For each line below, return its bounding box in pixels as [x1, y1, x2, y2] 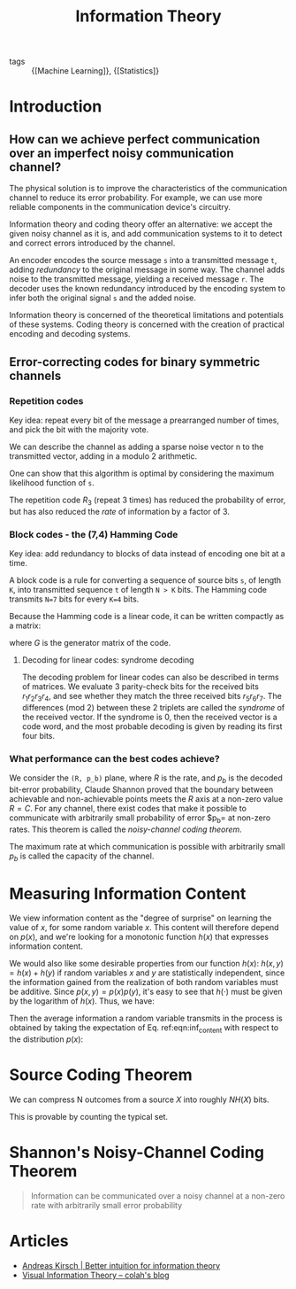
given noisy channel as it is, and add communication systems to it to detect [9, 229, 283, 239]
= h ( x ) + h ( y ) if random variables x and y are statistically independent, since [9, 967, 285, 978]
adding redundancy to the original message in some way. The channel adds [9, 264, 285, 276]
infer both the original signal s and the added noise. [9, 292, 197, 303]
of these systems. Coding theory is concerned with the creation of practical [9, 319, 285, 330]
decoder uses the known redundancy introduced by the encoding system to [9, 283, 285, 294]
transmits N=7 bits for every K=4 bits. [9, 594, 140, 604]
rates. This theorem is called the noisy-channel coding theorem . [9, 824, 243, 835]
